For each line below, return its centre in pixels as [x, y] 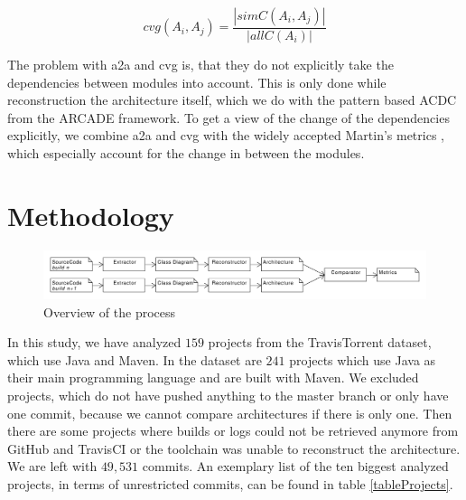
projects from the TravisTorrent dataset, [320, 342]
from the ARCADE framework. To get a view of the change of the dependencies [228, 117]
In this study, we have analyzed [94, 342]
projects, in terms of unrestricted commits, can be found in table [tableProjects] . [230, 483]
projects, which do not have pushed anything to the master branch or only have [228, 395]
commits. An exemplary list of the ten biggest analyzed [295, 466]
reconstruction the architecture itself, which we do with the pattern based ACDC [232, 100]
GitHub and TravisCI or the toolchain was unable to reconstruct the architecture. [234, 448]
